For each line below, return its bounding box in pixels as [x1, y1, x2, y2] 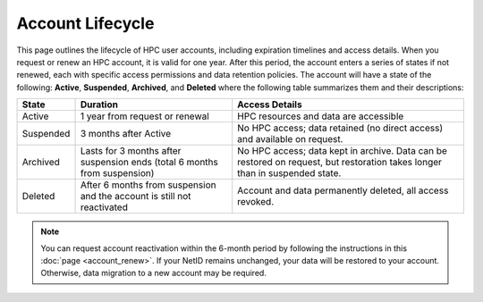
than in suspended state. [237, 167, 342, 180]
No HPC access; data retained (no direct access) [237, 122, 444, 134]
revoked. [237, 196, 275, 208]
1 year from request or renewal [80, 110, 209, 122]
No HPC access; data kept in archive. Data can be [237, 145, 447, 157]
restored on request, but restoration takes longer [237, 156, 443, 169]
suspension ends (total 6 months [80, 156, 218, 169]
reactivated [80, 201, 129, 214]
